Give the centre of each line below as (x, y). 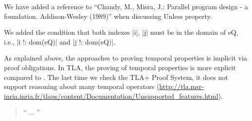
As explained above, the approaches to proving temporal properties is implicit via (126, 58)
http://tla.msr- (181, 86)
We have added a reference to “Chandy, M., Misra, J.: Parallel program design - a (126, 6)
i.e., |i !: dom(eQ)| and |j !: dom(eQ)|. (60, 41)
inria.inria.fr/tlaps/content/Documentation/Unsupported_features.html (111, 96)
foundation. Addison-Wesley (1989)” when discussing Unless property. (108, 16)
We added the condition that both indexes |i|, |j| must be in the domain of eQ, (121, 32)
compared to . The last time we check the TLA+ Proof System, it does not (116, 77)
